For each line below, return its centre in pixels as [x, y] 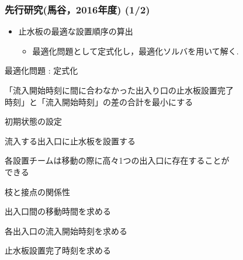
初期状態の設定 [33, 121]
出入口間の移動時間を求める [58, 211]
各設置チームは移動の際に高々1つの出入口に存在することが [117, 160]
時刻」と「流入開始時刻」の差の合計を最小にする [99, 101]
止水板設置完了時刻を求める [58, 250]
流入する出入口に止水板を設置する [70, 141]
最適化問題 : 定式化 [41, 70]
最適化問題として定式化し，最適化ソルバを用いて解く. [136, 51]
